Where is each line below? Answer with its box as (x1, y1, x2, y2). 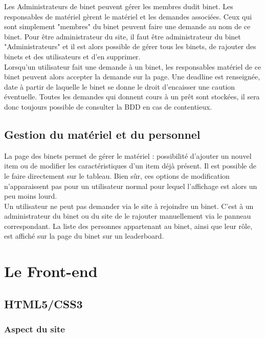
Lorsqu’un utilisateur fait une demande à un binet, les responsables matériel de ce (4, 61, 261, 72)
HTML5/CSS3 (4, 295, 83, 311)
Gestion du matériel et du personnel (4, 126, 201, 142)
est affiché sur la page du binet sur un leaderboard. (4, 230, 164, 241)
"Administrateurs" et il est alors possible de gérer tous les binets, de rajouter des (4, 41, 256, 52)
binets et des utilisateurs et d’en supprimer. (4, 51, 141, 61)
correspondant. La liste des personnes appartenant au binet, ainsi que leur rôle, (4, 220, 253, 231)
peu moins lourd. (4, 191, 57, 201)
